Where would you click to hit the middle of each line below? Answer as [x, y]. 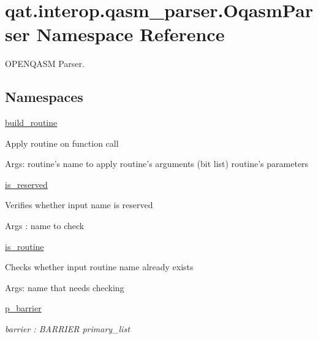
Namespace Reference [131, 34]
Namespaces [44, 97]
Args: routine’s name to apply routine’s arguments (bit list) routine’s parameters [157, 164]
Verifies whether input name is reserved [79, 205]
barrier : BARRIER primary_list [67, 329]
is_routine [25, 246]
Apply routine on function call [62, 143]
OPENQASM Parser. [45, 64]
